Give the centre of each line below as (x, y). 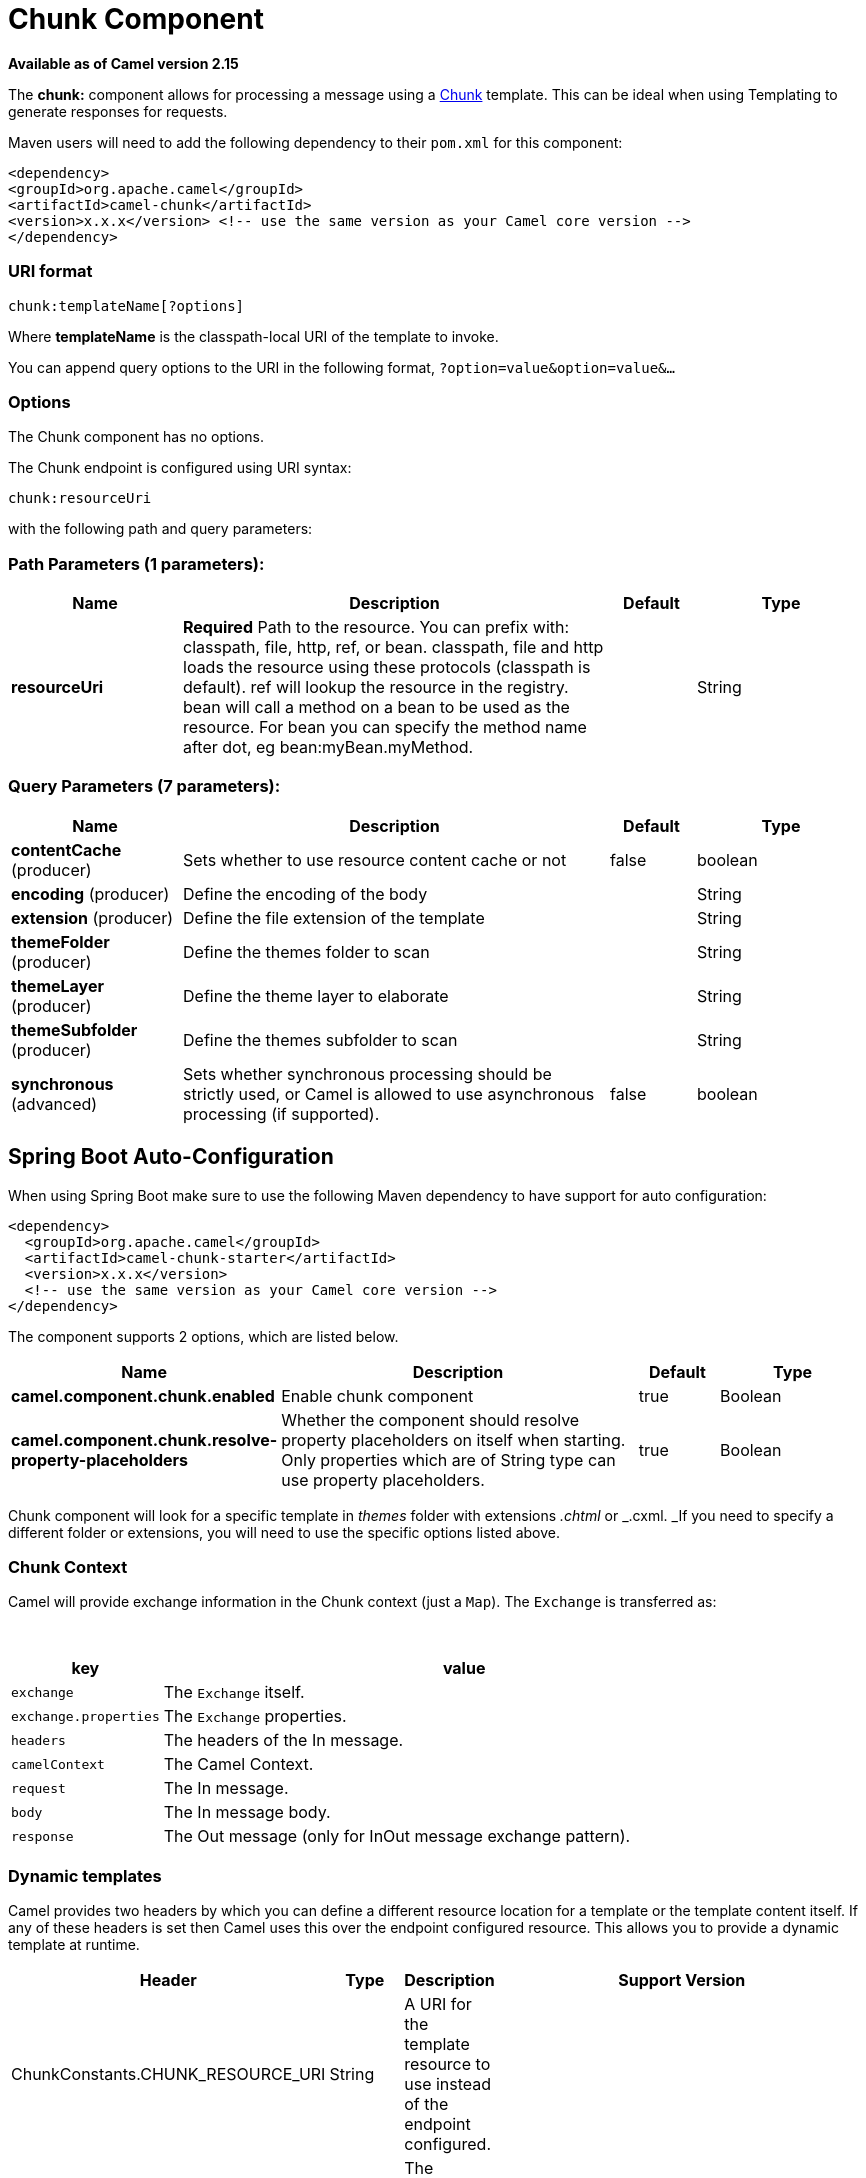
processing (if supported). (281, 1113)
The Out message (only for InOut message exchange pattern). (397, 1836)
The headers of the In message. (283, 1740)
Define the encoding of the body (305, 893)
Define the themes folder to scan (306, 951)
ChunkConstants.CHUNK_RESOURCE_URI (168, 2074)
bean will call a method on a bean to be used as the (376, 707)
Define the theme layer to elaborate (316, 995)
